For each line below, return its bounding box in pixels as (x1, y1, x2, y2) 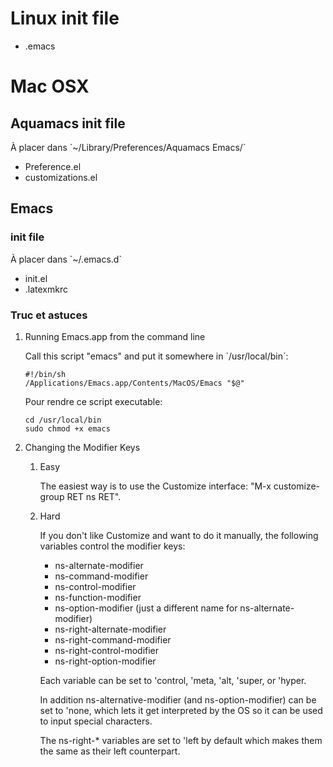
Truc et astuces (10, 308, 88, 322)
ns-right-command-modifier (54, 633, 172, 646)
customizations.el (24, 171, 98, 183)
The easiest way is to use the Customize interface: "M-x (39, 480, 272, 492)
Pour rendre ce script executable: (24, 395, 163, 407)
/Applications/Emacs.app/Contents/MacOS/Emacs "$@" (24, 378, 245, 388)
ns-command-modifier (54, 570, 149, 582)
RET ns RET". (66, 490, 122, 502)
